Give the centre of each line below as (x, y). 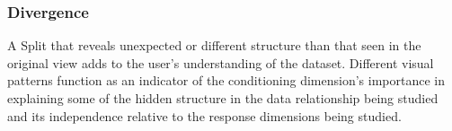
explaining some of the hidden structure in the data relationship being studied (223, 98)
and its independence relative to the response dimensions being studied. (204, 115)
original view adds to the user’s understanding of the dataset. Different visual (221, 62)
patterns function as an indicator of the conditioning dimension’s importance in (226, 80)
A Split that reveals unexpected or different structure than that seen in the (214, 45)
